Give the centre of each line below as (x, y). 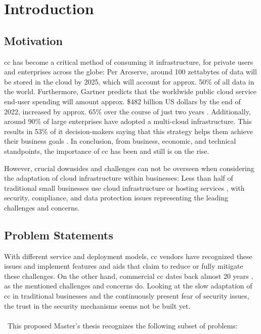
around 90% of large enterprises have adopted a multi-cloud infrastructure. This (128, 121)
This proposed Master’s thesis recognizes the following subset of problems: (122, 325)
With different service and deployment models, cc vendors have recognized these (128, 256)
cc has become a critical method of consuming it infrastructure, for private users (129, 61)
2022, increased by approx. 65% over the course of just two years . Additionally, (127, 111)
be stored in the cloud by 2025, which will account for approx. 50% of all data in (129, 81)
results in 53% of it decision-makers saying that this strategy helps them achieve (128, 131)
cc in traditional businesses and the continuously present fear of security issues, (127, 296)
